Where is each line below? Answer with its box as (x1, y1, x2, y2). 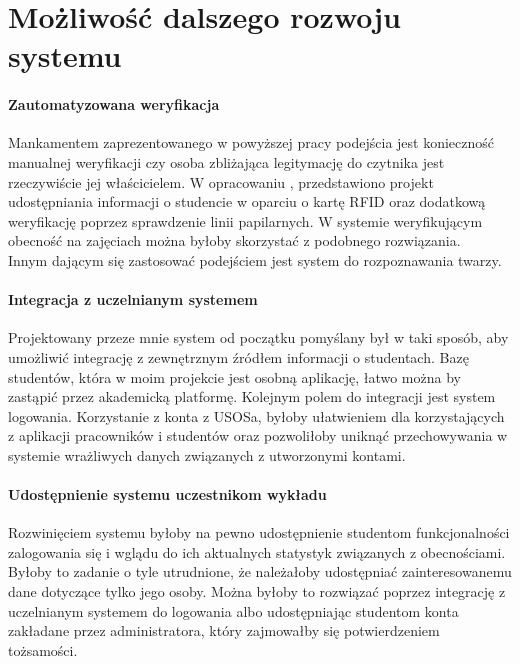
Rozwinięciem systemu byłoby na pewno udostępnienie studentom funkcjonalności (8, 522, 510, 543)
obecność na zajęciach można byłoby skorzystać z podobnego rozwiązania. (8, 230, 461, 251)
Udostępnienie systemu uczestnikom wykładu (8, 484, 327, 505)
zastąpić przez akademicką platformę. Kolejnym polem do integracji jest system (8, 386, 496, 407)
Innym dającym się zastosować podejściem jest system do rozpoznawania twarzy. (8, 249, 502, 270)
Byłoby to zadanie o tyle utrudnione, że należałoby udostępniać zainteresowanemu (8, 561, 512, 582)
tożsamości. (8, 639, 78, 660)
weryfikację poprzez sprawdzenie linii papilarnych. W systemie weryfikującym (8, 210, 483, 231)
